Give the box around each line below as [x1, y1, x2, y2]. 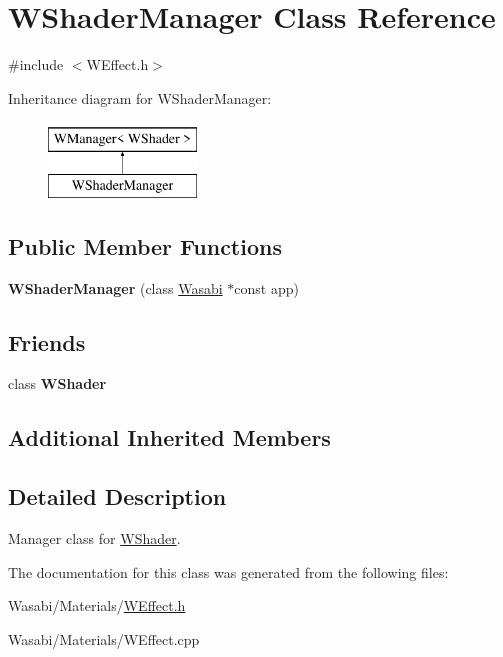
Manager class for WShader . [8, 528, 181, 549]
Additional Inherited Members [8, 422, 331, 453]
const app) [234, 277, 299, 298]
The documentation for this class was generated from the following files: [8, 561, 449, 582]
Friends [8, 326, 86, 357]
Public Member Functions [8, 230, 282, 261]
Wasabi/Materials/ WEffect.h [8, 595, 186, 616]
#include [8, 54, 64, 75]
